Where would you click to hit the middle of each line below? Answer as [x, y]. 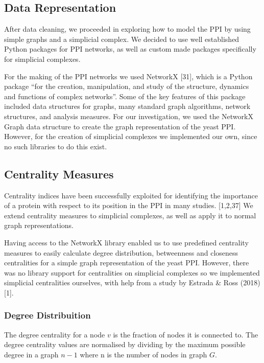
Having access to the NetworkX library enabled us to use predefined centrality [126, 242]
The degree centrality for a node [55, 334]
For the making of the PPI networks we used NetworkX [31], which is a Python [128, 76]
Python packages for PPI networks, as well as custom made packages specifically [130, 49]
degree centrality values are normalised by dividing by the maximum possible [125, 344]
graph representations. [39, 225]
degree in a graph [31, 354]
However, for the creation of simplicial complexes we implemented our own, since [131, 136]
